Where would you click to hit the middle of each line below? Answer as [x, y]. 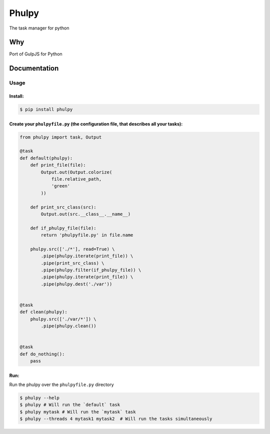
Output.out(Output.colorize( [76, 172]
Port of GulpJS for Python [36, 54]
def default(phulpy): [46, 158]
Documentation [34, 68]
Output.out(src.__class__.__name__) [86, 214]
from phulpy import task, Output [61, 137]
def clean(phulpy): [43, 312]
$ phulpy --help [40, 398]
